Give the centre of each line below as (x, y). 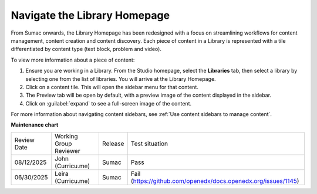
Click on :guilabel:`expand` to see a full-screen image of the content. (109, 103)
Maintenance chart (35, 125)
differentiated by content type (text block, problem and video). (86, 49)
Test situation (149, 144)
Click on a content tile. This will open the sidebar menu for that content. (112, 87)
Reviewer (68, 151)
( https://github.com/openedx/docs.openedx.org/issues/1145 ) (215, 181)
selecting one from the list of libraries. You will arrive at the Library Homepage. (121, 79)
